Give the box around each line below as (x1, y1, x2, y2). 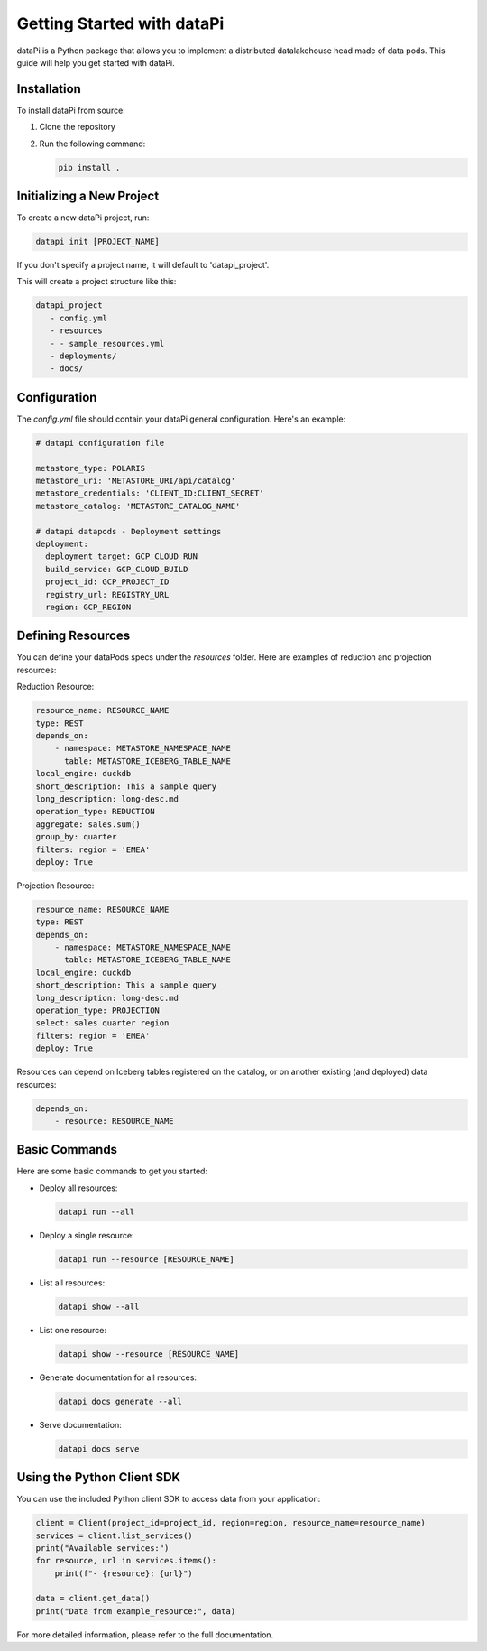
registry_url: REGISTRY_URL (45, 589, 170, 599)
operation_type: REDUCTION (35, 806, 155, 817)
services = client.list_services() (35, 1530, 193, 1541)
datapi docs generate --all (58, 1396, 182, 1406)
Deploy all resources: (39, 1183, 118, 1193)
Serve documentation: (39, 1419, 122, 1430)
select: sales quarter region (35, 1018, 170, 1028)
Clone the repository (39, 122, 116, 133)
